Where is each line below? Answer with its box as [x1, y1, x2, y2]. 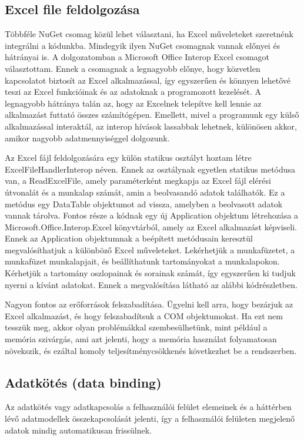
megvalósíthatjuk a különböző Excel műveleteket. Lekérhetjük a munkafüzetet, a [5, 243, 295, 256]
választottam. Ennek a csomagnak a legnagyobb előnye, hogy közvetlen [5, 62, 260, 74]
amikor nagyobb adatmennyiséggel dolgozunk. [5, 131, 170, 144]
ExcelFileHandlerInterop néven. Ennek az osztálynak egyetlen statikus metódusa [5, 163, 296, 175]
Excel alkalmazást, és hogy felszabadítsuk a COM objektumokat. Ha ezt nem [5, 309, 283, 322]
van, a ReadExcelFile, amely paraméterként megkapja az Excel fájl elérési [5, 174, 271, 187]
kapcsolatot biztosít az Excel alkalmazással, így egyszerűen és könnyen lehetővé [5, 74, 290, 86]
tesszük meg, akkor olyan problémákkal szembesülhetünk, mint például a [5, 321, 268, 333]
